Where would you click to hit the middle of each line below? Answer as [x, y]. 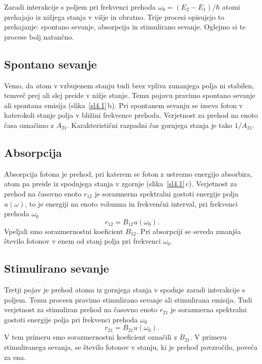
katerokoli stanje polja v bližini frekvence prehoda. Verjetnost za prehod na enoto [131, 115]
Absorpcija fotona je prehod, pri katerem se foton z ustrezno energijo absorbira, [128, 173]
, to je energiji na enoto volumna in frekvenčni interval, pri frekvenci [131, 203]
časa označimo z [29, 125]
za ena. [15, 357]
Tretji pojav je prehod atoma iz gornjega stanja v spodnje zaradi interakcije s [125, 290]
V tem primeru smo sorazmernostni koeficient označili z [91, 337]
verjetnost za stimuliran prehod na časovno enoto [81, 309]
